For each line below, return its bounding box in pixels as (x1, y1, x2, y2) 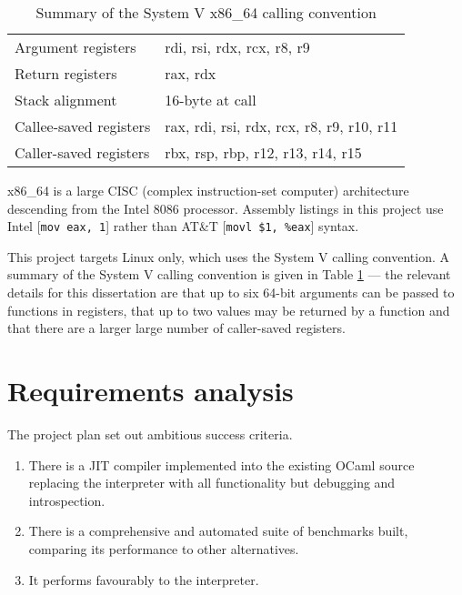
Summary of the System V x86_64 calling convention (35, 2, 377, 23)
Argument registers (15, 36, 136, 57)
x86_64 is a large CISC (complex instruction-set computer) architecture (7, 181, 409, 199)
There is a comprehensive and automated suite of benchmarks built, (28, 521, 408, 540)
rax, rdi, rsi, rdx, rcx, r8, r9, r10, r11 (165, 116, 398, 136)
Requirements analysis (7, 372, 294, 408)
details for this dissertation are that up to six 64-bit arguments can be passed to (7, 283, 455, 302)
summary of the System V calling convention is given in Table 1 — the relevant (7, 265, 451, 284)
